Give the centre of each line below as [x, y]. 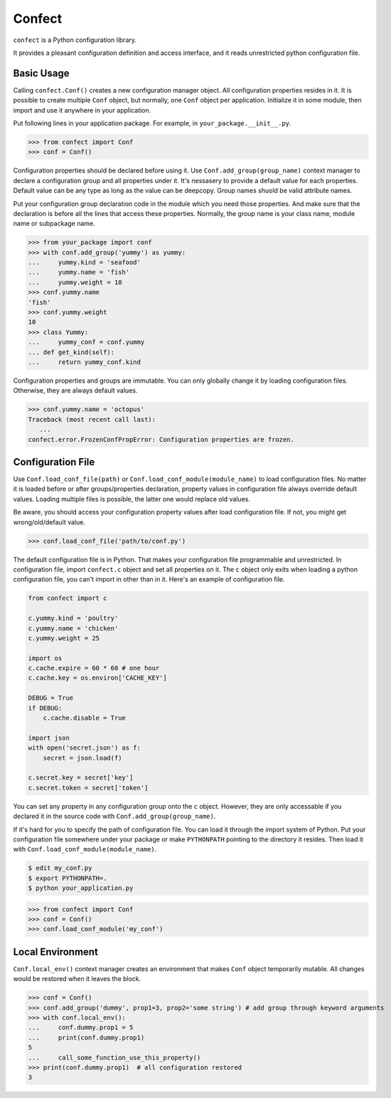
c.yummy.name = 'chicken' [73, 628]
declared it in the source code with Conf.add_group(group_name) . [114, 817]
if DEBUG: [45, 708]
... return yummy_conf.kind [85, 362]
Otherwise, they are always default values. [75, 390]
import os [45, 658]
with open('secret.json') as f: [85, 748]
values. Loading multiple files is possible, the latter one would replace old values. [132, 499]
